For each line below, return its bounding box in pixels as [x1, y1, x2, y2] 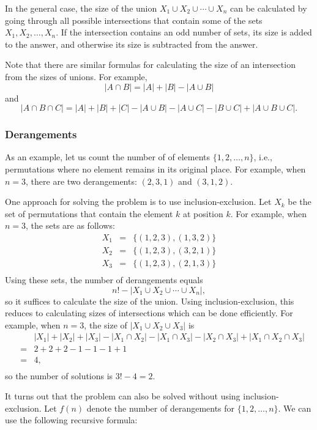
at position [182, 207, 223, 220]
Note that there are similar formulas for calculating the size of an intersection [5, 58, 296, 71]
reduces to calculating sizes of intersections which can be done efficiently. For [5, 306, 293, 319]
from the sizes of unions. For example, [5, 70, 147, 83]
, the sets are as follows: [26, 219, 115, 232]
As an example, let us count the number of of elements [5, 150, 211, 163]
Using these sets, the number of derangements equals [5, 273, 203, 286]
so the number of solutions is [5, 369, 113, 382]
